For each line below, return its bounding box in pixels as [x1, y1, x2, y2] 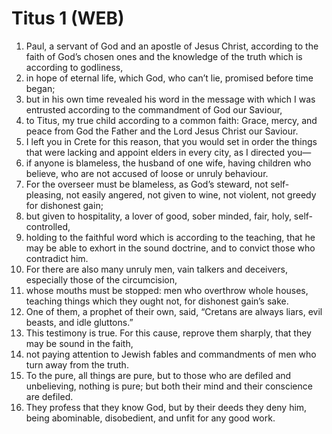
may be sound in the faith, [25, 337, 134, 349]
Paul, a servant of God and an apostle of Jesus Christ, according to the [25, 40, 319, 52]
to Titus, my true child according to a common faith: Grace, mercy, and [25, 114, 318, 126]
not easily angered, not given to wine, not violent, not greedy [65, 188, 317, 201]
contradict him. [25, 252, 89, 264]
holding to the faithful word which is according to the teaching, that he [25, 231, 316, 243]
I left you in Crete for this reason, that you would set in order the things [25, 135, 318, 147]
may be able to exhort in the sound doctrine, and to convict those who [25, 242, 316, 254]
